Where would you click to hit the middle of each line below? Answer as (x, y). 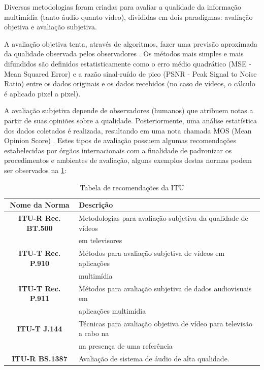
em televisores (100, 240)
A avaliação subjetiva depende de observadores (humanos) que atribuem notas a (129, 110)
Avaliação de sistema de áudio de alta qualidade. (154, 359)
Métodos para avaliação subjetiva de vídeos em (152, 253)
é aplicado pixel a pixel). (42, 93)
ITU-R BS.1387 (40, 359)
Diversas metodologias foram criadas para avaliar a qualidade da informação (123, 7)
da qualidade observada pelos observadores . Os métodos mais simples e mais (124, 54)
